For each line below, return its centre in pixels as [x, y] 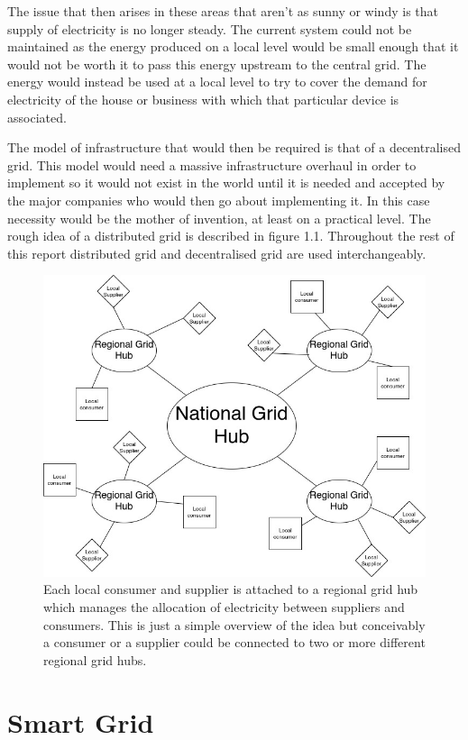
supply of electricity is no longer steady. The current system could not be [210, 28]
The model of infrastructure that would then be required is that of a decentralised [234, 147]
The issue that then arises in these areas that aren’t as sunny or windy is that [223, 11]
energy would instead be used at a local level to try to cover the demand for [217, 82]
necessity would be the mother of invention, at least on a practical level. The [219, 218]
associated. [37, 117]
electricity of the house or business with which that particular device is [203, 99]
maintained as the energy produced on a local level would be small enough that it [233, 46]
